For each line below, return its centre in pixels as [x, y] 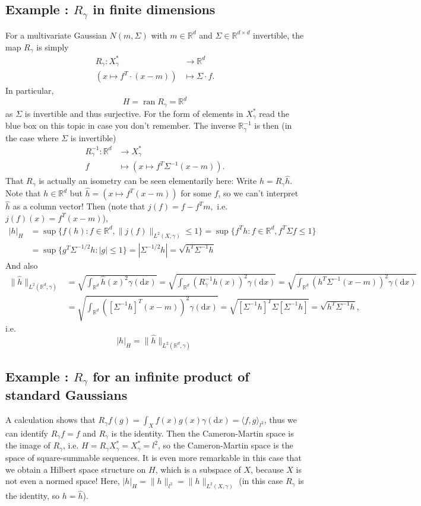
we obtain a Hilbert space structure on [76, 469]
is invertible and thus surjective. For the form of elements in [134, 113]
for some [196, 193]
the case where [32, 137]
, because [267, 469]
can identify [27, 433]
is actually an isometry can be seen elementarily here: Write [148, 181]
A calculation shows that [50, 420]
